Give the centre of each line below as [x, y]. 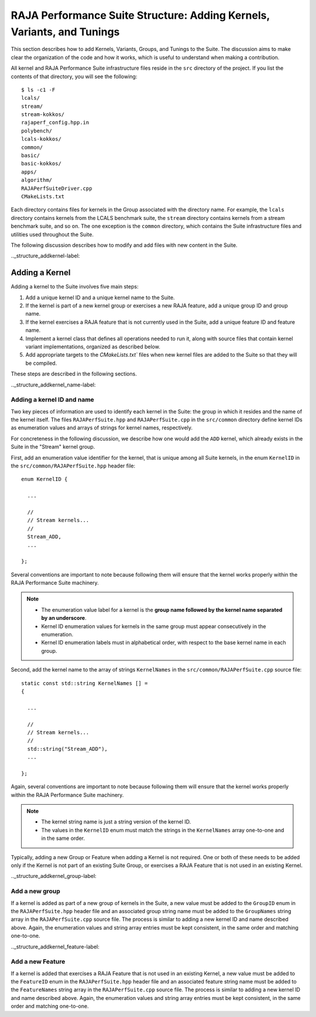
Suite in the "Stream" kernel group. [53, 447]
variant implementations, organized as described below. [93, 347]
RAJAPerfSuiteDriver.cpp [57, 188]
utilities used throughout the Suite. [52, 234]
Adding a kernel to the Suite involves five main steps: [75, 287]
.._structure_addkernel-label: [45, 256]
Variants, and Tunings [65, 32]
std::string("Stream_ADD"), [68, 749]
